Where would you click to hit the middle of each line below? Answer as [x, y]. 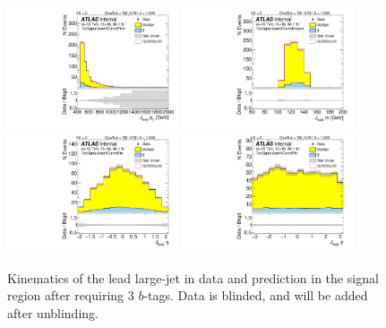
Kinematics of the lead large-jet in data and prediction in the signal [193, 277]
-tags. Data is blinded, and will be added [256, 295]
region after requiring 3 [71, 295]
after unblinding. [53, 313]
